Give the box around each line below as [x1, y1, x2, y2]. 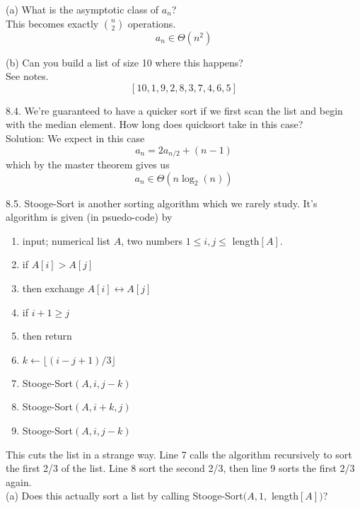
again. [6, 474, 32, 489]
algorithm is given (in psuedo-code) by [6, 209, 173, 224]
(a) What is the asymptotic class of [6, 2, 159, 16]
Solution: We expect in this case [6, 130, 145, 145]
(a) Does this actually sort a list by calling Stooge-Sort [6, 488, 243, 503]
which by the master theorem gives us [6, 157, 170, 172]
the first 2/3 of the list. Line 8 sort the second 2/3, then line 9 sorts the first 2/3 [6, 461, 355, 475]
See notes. [6, 69, 49, 83]
